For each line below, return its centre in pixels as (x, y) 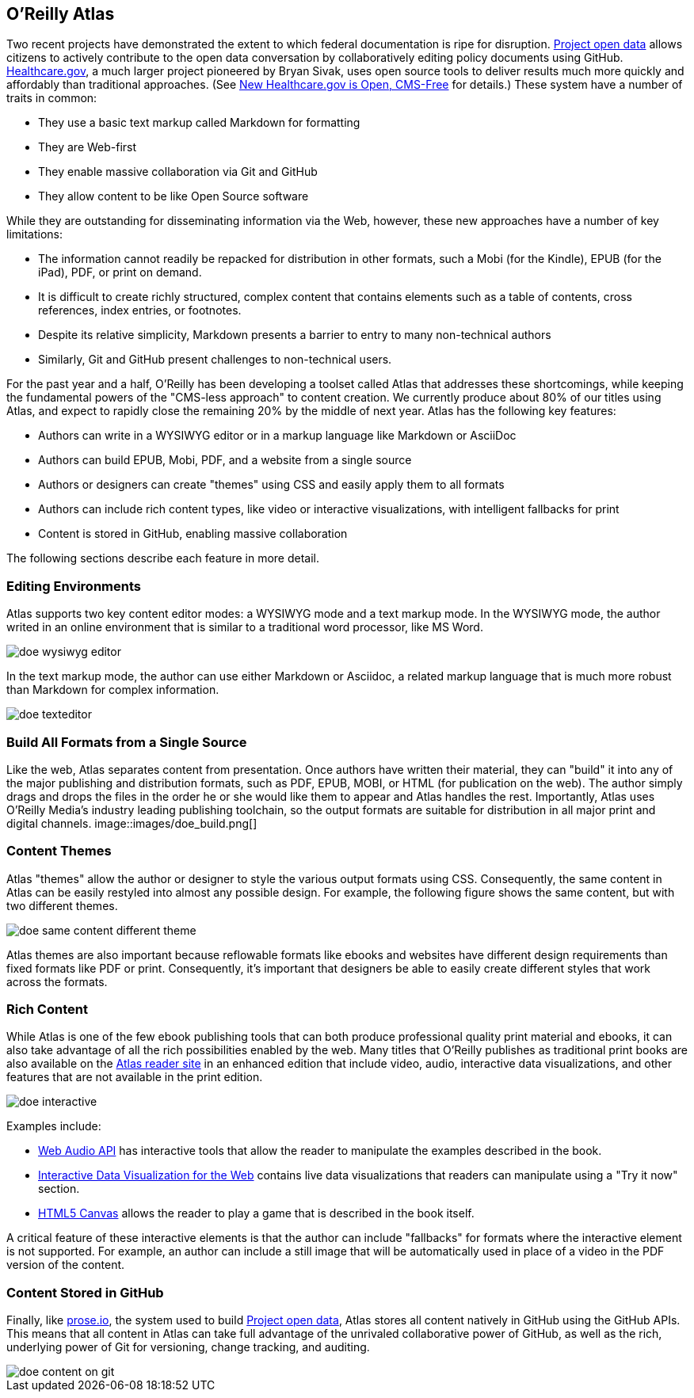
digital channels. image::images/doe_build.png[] (132, 823)
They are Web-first (88, 147)
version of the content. (66, 1265)
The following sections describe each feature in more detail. (163, 558)
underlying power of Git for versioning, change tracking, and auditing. (188, 1347)
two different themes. (62, 905)
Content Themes (59, 851)
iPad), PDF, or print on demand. (120, 272)
